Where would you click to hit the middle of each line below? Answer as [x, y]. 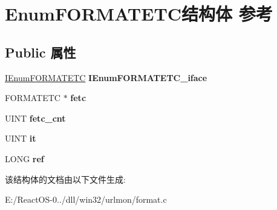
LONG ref [24, 158]
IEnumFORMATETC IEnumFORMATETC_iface [106, 77]
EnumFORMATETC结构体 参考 [139, 14]
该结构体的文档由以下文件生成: [65, 179]
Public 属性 [41, 52]
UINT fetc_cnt [35, 118]
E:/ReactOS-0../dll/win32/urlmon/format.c [86, 199]
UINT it [21, 138]
